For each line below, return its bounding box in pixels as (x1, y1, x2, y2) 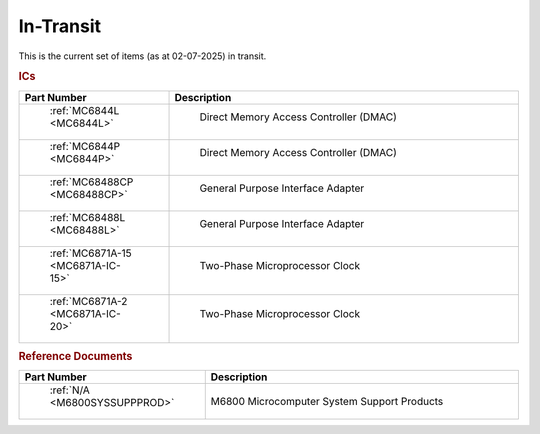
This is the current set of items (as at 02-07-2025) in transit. (18, 50, 267, 62)
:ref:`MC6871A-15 (49, 246, 132, 260)
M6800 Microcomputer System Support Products (210, 395, 444, 409)
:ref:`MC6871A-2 (49, 294, 128, 308)
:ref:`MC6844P (49, 139, 120, 153)
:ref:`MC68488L (49, 210, 126, 224)
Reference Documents (18, 349, 133, 363)
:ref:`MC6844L (49, 103, 120, 117)
